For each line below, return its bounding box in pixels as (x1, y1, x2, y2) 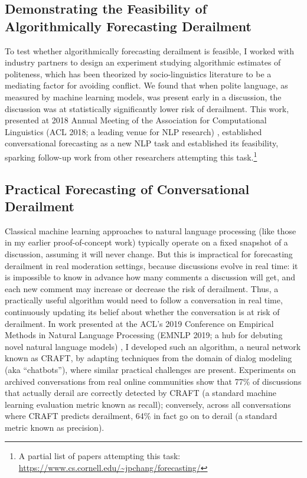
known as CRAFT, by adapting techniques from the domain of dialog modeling (5, 352, 292, 364)
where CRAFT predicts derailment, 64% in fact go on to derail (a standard (5, 410, 277, 422)
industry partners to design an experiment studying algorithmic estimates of (5, 56, 281, 68)
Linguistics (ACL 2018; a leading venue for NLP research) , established (5, 125, 262, 137)
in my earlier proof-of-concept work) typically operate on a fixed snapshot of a (5, 236, 288, 248)
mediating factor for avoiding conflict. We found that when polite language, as (5, 79, 288, 91)
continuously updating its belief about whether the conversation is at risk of (5, 305, 280, 317)
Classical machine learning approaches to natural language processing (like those (5, 224, 296, 237)
